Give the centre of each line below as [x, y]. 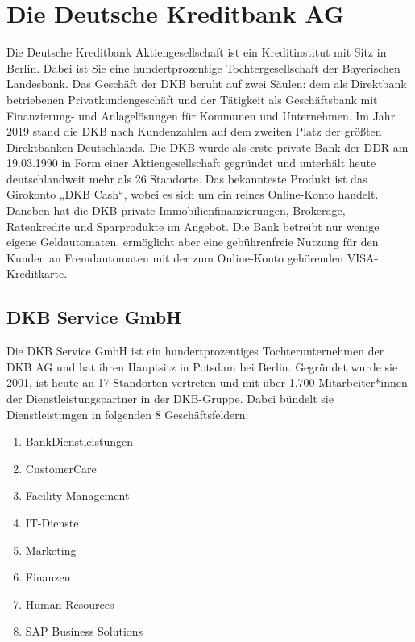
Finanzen [48, 577]
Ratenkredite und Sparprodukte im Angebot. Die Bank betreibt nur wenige [193, 226]
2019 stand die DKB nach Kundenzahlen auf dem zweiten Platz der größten [194, 131]
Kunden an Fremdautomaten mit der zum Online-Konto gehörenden [175, 257]
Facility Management [77, 495]
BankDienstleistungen [79, 441]
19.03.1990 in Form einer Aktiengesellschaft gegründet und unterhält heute [191, 163]
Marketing [51, 550]
